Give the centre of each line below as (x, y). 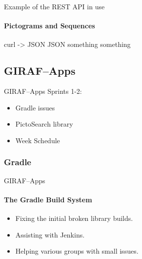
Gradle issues (35, 107)
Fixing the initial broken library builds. (74, 218)
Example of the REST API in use (54, 6)
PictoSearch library (44, 124)
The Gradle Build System (48, 199)
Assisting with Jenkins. (50, 234)
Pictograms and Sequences (50, 26)
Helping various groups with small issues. (77, 251)
